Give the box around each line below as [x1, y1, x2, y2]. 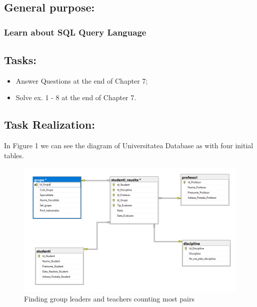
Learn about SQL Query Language [4, 26, 146, 38]
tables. [4, 150, 24, 160]
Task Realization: [4, 117, 95, 132]
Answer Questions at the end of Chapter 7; [15, 75, 148, 86]
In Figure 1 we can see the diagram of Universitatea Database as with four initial [4, 140, 253, 151]
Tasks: [4, 52, 37, 68]
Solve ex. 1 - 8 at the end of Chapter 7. [15, 92, 136, 103]
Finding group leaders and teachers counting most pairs [24, 293, 194, 304]
